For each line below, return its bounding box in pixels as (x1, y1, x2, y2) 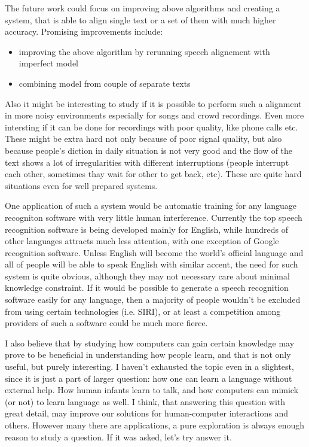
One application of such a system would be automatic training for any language (5, 199, 296, 212)
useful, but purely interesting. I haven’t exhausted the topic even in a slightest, (5, 360, 294, 373)
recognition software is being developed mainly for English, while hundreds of (5, 223, 288, 235)
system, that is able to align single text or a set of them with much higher (5, 13, 276, 26)
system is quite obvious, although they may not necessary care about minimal (5, 269, 290, 282)
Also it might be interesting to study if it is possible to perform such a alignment (5, 97, 302, 110)
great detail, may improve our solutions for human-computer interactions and (5, 407, 289, 419)
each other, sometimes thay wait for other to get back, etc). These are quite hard (5, 168, 302, 180)
